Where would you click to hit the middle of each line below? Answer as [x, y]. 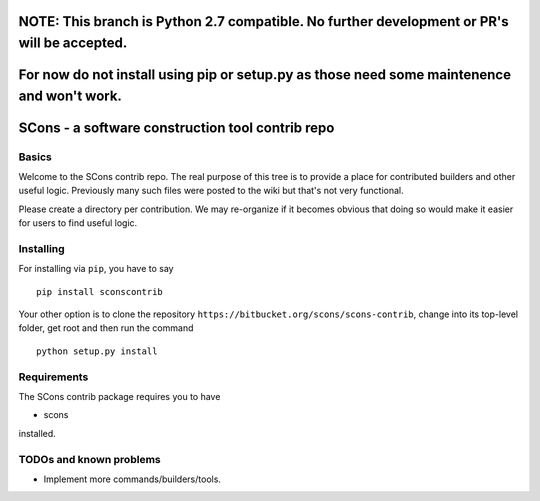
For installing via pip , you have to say [96, 269]
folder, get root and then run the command [106, 328]
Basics [35, 157]
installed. [37, 433]
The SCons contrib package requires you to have [119, 396]
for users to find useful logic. [78, 223]
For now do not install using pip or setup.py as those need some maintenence [265, 75]
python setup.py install [97, 351]
